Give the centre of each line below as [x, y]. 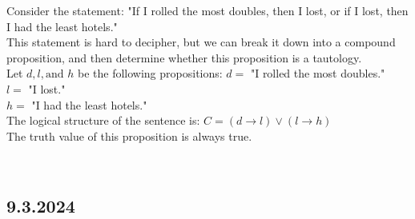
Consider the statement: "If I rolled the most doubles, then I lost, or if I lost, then [207, 10]
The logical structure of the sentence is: [103, 120]
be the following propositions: [150, 73]
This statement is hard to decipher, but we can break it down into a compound [201, 42]
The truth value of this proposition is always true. [129, 135]
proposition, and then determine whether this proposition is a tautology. [184, 57]
